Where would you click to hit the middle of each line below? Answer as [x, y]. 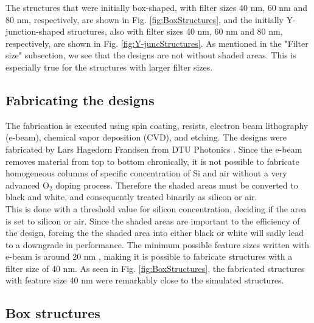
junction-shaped [35, 31]
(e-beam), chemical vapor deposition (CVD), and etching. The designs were [146, 137]
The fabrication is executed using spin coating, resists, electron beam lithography [157, 125]
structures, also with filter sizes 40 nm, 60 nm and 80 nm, [175, 31]
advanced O [27, 185]
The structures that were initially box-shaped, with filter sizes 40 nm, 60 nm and [156, 7]
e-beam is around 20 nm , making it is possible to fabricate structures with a [149, 256]
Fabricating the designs [80, 99]
